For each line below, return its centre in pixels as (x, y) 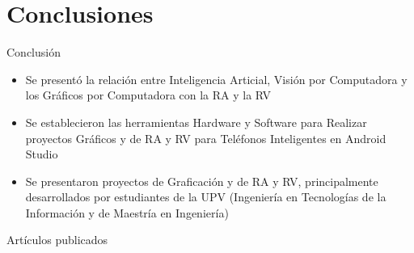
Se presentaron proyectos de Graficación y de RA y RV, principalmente (202, 181)
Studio (42, 154)
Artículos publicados (57, 240)
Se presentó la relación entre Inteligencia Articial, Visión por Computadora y (216, 79)
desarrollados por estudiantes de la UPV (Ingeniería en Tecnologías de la (206, 197)
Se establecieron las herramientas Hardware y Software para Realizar (196, 122)
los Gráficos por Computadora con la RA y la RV (148, 95)
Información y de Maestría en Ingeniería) (127, 212)
